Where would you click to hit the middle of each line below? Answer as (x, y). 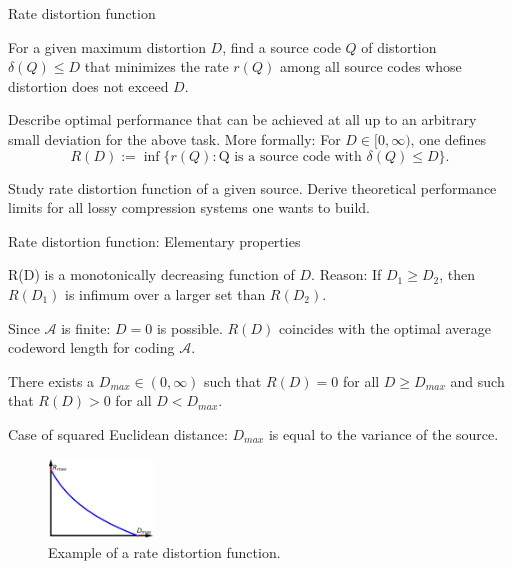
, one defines (448, 138)
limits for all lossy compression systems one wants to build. (189, 207)
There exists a (51, 380)
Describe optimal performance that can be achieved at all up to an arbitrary (242, 119)
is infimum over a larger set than (165, 293)
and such (477, 380)
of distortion (399, 46)
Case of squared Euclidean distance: (118, 433)
